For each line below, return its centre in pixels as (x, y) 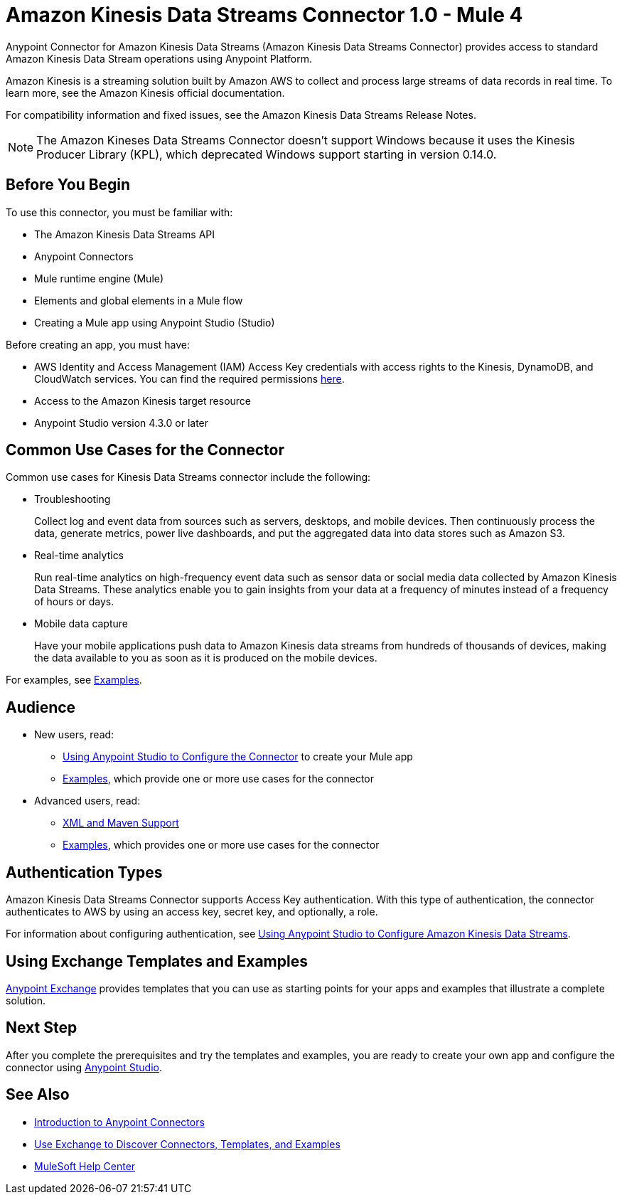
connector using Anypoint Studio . (84, 1067)
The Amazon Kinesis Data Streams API (125, 234)
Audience (41, 707)
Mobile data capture (81, 624)
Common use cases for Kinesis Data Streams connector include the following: (188, 477)
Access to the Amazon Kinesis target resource (143, 400)
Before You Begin (68, 185)
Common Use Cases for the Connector (145, 450)
